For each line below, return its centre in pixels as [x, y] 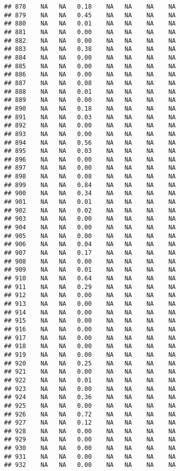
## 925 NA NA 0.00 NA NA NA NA [90, 405]
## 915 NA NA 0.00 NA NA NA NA [90, 321]
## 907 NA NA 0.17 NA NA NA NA [90, 253]
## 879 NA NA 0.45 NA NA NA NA [90, 15]
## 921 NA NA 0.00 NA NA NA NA [90, 372]
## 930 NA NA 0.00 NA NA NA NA [90, 448]
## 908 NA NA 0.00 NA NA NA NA [90, 261]
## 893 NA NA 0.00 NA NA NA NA [90, 134]
